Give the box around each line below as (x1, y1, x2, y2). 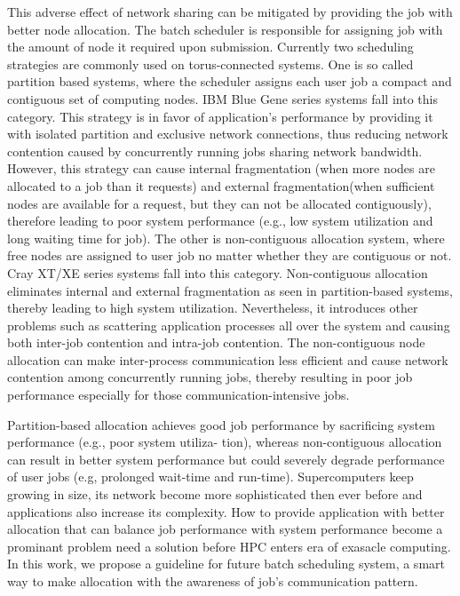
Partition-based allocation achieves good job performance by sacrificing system (7, 415, 435, 433)
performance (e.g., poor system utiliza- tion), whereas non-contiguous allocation (7, 433, 442, 451)
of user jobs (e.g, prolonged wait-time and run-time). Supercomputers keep (7, 467, 414, 486)
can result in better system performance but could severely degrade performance (7, 449, 445, 468)
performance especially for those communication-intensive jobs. (7, 385, 350, 404)
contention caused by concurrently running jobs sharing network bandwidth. (7, 141, 423, 160)
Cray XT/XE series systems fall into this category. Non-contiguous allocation (7, 263, 428, 282)
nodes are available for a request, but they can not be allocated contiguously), (7, 194, 432, 212)
